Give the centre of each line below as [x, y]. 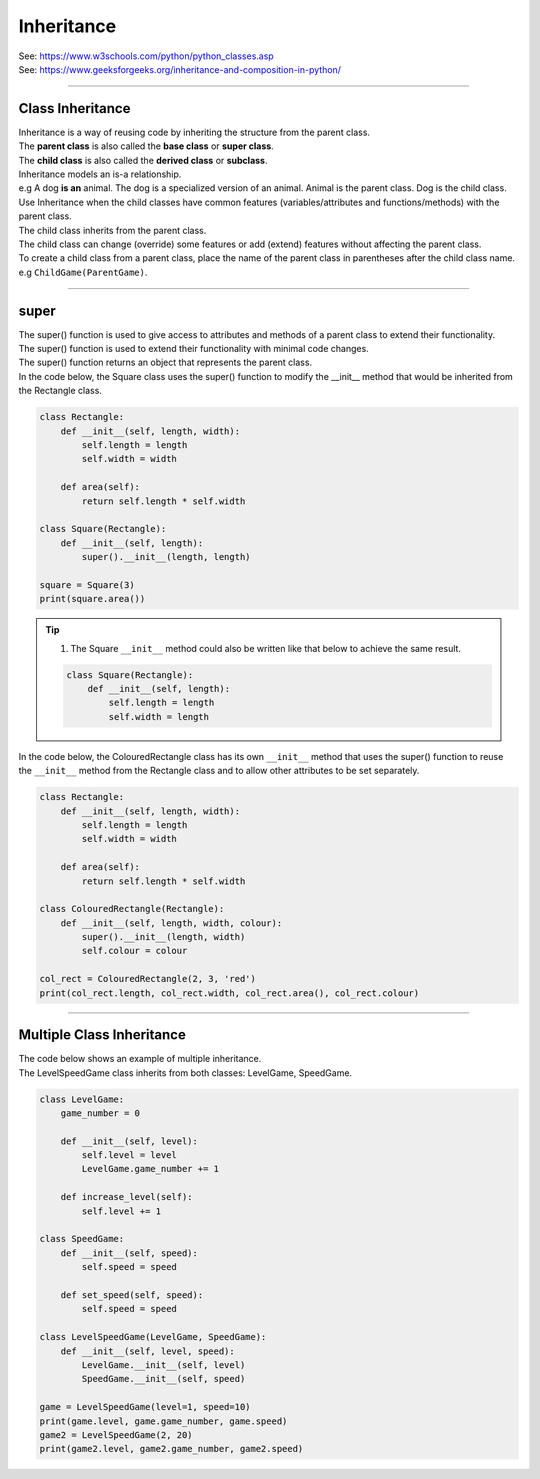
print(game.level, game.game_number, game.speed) [163, 1421]
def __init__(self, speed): [129, 1253]
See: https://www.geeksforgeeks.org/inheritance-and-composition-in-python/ [180, 69]
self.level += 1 [121, 1211]
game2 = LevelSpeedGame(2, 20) [116, 1434]
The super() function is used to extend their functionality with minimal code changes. [193, 349]
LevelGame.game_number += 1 [150, 1169]
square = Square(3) [87, 584]
